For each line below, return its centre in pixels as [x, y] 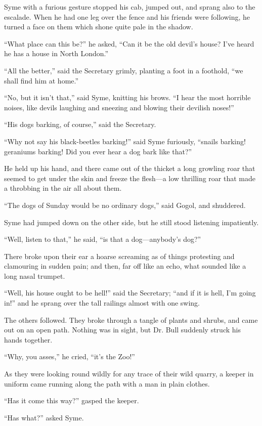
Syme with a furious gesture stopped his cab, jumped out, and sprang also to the [130, 7]
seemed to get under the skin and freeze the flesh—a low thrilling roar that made [130, 178]
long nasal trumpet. [35, 275]
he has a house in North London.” [56, 53]
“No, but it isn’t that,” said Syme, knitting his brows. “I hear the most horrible [127, 97]
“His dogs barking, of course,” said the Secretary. [80, 124]
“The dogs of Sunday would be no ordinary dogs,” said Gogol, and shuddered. [125, 205]
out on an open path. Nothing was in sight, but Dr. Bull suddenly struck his [122, 330]
